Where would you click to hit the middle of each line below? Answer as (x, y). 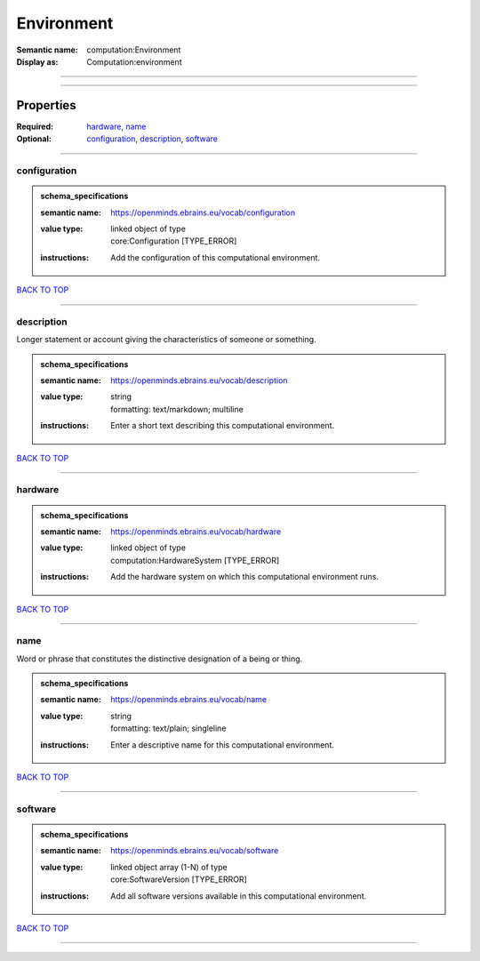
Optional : (34, 139)
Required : (35, 126)
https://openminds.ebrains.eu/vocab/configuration (203, 212)
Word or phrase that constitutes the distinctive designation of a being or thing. (160, 659)
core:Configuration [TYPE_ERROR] (174, 241)
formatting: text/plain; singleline (168, 728)
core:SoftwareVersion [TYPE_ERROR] (179, 879)
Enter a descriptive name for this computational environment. (223, 745)
